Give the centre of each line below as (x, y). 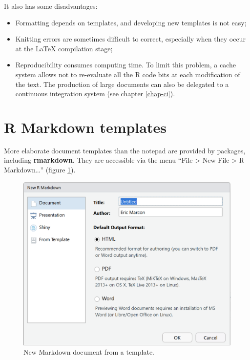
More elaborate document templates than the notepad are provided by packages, (125, 150)
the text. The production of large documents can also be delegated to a (122, 84)
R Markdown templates (85, 127)
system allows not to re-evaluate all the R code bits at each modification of (128, 74)
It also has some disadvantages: (51, 6)
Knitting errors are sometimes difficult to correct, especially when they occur (130, 39)
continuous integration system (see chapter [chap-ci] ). (95, 94)
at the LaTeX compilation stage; (64, 48)
